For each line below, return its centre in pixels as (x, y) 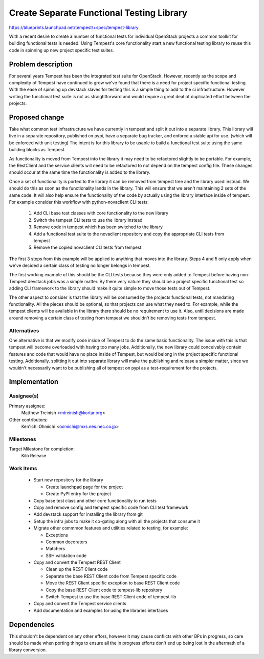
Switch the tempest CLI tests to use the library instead (88, 220)
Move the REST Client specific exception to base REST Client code (113, 583)
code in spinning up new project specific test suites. (62, 50)
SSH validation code (66, 555)
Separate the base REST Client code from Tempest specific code (111, 576)
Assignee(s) (24, 396)
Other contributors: (28, 420)
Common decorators (66, 542)
